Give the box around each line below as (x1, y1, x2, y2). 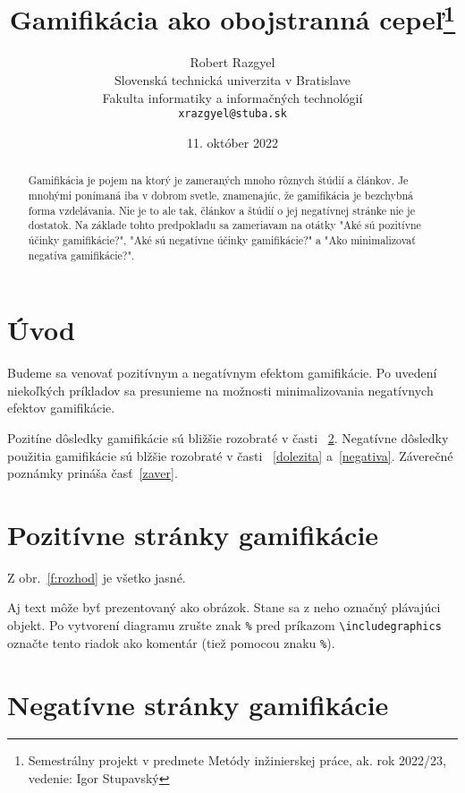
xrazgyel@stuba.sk (178, 107, 287, 121)
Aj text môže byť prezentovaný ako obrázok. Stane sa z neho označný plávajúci (7, 598, 441, 617)
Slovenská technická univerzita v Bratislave (114, 71, 351, 90)
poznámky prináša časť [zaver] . (7, 464, 178, 482)
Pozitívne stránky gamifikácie (7, 516, 379, 552)
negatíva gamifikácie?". (28, 247, 135, 262)
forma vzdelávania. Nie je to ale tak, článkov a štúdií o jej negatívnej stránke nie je (28, 202, 416, 217)
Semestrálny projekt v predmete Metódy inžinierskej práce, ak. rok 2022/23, (28, 751, 446, 770)
